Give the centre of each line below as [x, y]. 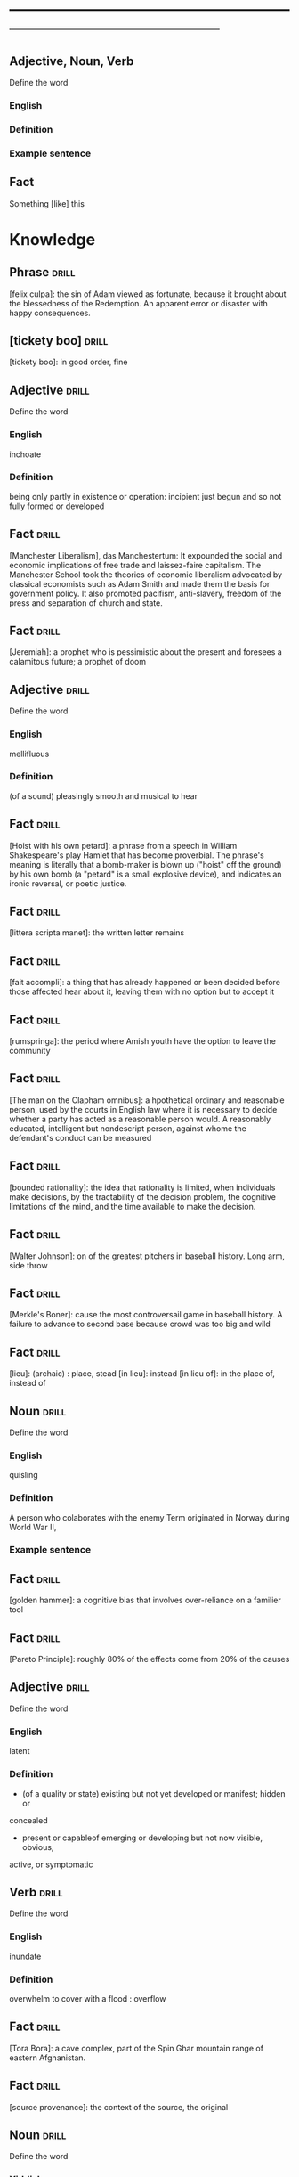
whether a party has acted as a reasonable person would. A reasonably [140, 1119]
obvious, [38, 1847]
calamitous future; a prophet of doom [78, 662]
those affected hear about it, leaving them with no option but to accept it [142, 991]
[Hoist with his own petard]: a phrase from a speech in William [123, 845]
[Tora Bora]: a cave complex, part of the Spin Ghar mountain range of [137, 2048]
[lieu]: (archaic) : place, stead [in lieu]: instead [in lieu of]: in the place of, [142, 1374]
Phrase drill [42, 272]
